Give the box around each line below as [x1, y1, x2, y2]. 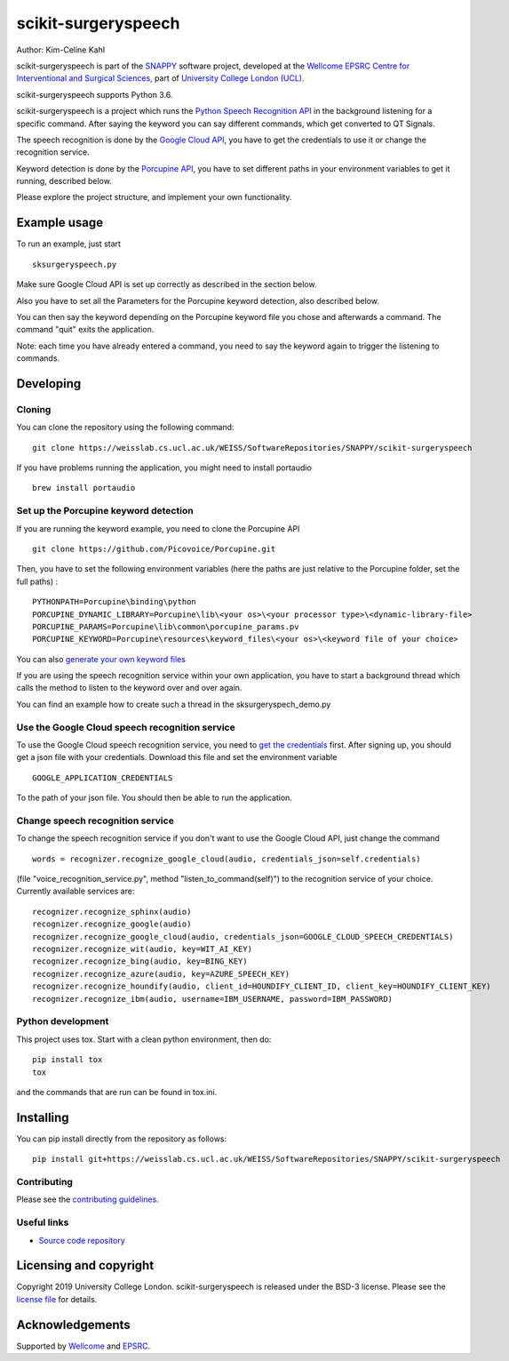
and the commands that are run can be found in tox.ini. [16, 1086, 218, 1097]
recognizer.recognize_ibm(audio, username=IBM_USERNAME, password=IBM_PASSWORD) [32, 994, 394, 1004]
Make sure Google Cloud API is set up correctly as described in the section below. [16, 279, 317, 290]
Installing [16, 1109, 70, 1125]
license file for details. [16, 1293, 98, 1304]
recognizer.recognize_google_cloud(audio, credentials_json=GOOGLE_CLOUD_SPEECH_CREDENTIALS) [32, 932, 454, 941]
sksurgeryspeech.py [32, 259, 117, 269]
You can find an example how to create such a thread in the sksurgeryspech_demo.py [16, 699, 331, 709]
